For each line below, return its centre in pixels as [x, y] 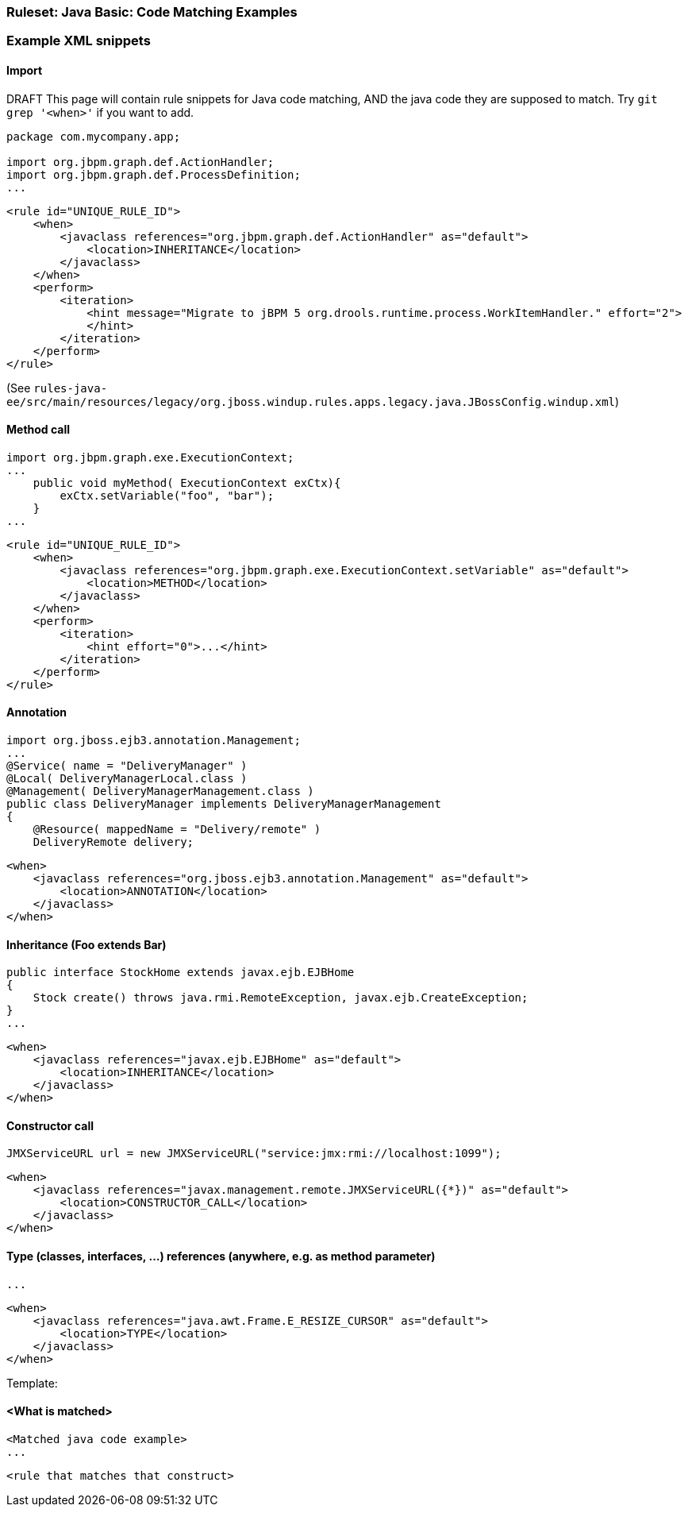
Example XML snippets [79, 41]
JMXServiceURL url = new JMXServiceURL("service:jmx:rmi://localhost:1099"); [254, 1154]
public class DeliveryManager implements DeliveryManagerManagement [224, 804]
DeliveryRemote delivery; [113, 842]
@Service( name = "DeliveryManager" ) [127, 766]
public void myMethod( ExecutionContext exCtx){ [187, 482]
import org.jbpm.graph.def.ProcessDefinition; [154, 174]
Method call [38, 430]
